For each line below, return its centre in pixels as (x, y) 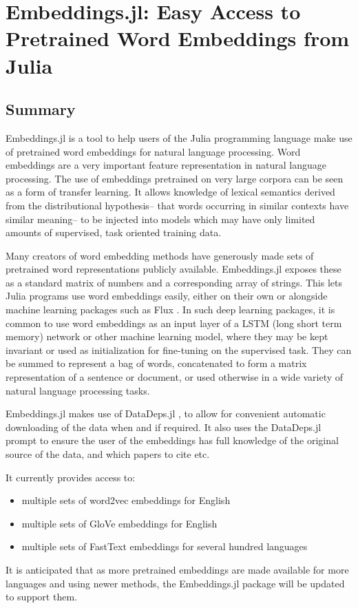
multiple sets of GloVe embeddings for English (119, 523)
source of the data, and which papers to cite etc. (108, 454)
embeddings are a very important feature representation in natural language (166, 165)
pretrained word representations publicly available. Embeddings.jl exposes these (173, 269)
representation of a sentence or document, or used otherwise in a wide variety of (175, 377)
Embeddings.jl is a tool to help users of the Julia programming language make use (179, 137)
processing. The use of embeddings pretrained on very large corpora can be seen (175, 178)
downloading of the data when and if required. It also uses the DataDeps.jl (164, 427)
